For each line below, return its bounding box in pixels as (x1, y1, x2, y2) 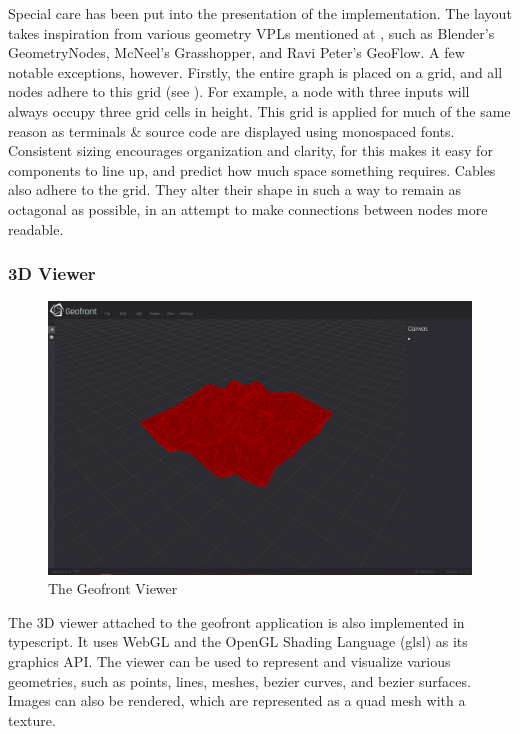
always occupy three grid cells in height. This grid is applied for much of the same (8, 100, 511, 121)
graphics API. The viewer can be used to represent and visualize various (8, 651, 451, 671)
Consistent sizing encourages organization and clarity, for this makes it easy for (8, 140, 493, 161)
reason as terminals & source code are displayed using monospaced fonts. (8, 120, 455, 141)
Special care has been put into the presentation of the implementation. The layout (8, 3, 512, 23)
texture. (8, 709, 56, 730)
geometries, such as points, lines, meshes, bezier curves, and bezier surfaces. (8, 670, 471, 691)
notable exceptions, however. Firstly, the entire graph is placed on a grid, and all (8, 61, 503, 82)
